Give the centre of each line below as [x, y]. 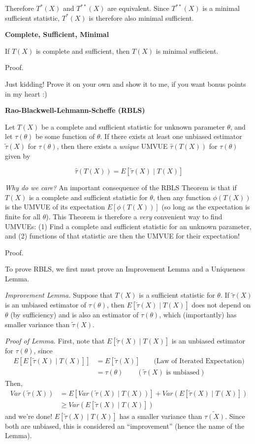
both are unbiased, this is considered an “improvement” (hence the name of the [125, 426]
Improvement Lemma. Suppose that [59, 295]
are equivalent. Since [138, 8]
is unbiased [183, 372]
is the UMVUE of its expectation [55, 207]
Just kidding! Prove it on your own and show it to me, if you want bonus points [126, 84]
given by [18, 155]
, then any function [182, 197]
